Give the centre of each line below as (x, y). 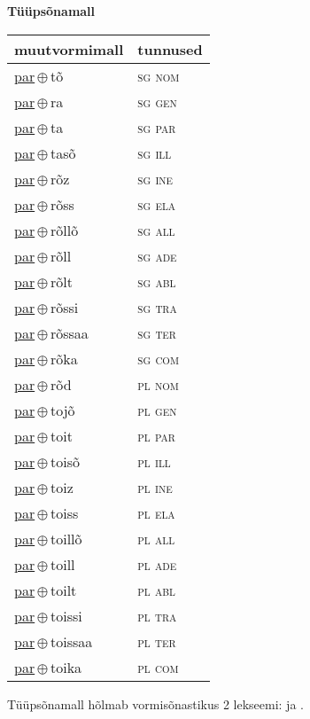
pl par (156, 435)
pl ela (156, 512)
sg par (157, 127)
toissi (66, 615)
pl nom (158, 384)
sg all (156, 230)
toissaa (71, 641)
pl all (156, 538)
